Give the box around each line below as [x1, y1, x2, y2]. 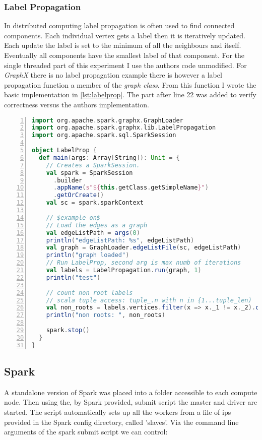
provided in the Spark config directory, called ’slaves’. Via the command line [4, 416, 239, 427]
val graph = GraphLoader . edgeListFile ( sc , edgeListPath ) [46, 244, 241, 252]
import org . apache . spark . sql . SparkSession [32, 132, 176, 139]
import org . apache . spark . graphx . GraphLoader [32, 116, 183, 124]
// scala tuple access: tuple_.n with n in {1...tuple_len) [46, 296, 252, 304]
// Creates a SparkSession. [46, 161, 140, 169]
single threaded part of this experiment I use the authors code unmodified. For [4, 59, 247, 70]
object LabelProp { [32, 147, 97, 154]
